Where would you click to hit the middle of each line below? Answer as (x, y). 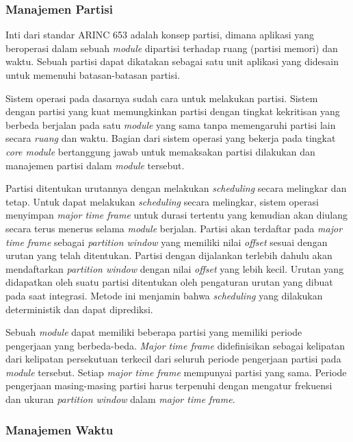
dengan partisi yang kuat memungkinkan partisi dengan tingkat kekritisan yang (173, 111)
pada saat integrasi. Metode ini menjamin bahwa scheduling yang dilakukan (164, 295)
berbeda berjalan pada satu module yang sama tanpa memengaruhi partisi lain (171, 124)
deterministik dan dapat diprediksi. (79, 309)
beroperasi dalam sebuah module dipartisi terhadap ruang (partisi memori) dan (172, 48)
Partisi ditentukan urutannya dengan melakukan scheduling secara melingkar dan (176, 188)
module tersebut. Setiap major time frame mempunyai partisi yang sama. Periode (176, 372)
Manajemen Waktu (60, 429)
